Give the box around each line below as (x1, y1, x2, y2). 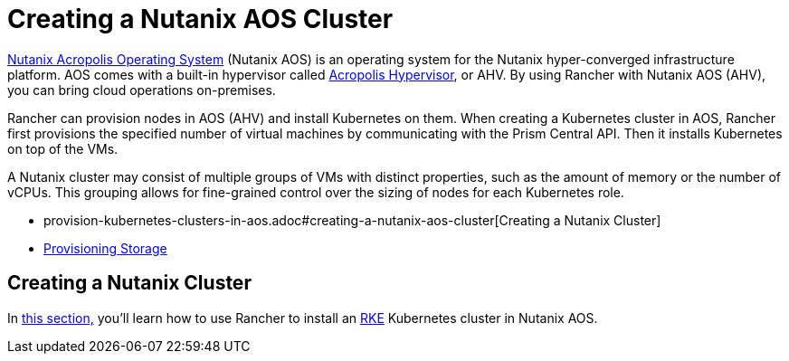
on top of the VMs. (7, 140, 119, 157)
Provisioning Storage (43, 240, 167, 256)
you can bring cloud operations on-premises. (7, 81, 276, 98)
